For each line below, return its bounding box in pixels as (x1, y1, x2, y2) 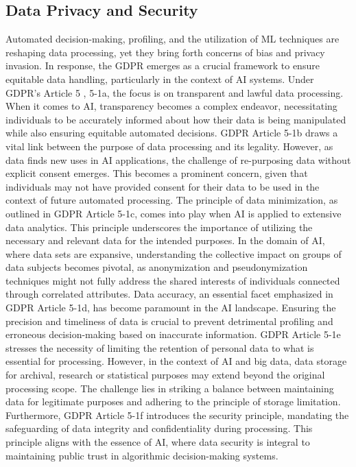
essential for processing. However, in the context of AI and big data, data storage (5, 354, 347, 368)
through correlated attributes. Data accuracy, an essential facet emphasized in (5, 287, 333, 301)
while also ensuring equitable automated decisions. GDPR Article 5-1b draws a (5, 125, 338, 140)
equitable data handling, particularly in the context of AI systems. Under (5, 71, 314, 86)
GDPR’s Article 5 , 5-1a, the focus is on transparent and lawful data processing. (5, 85, 344, 99)
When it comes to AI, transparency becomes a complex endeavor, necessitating (5, 99, 337, 113)
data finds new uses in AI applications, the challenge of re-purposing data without (5, 152, 351, 167)
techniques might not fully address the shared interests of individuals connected (5, 273, 340, 287)
